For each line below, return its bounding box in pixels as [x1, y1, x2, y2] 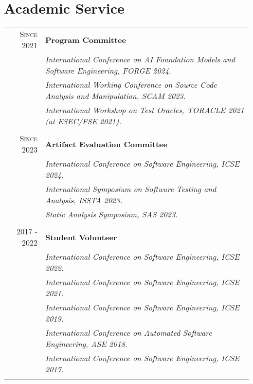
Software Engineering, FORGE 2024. [45, 65, 171, 77]
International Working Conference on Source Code [45, 79, 217, 91]
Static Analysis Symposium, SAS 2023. [45, 209, 178, 220]
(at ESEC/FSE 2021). [45, 115, 122, 127]
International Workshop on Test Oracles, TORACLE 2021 [45, 104, 244, 116]
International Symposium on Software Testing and [45, 183, 217, 195]
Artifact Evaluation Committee [45, 138, 167, 150]
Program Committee [45, 34, 126, 45]
